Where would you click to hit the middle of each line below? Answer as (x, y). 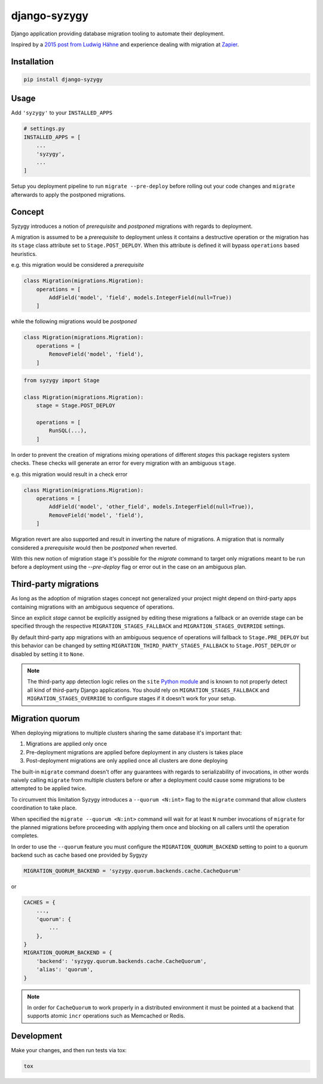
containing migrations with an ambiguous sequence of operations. (93, 607)
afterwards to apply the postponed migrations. (68, 194)
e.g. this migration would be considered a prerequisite (77, 265)
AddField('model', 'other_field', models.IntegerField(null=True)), (151, 507)
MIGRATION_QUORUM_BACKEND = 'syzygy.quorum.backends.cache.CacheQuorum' (132, 871)
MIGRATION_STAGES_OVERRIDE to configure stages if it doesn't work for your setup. (132, 698)
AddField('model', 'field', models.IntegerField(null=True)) (140, 297)
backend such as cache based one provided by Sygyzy (79, 855)
